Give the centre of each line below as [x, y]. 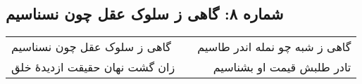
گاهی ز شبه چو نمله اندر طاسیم [274, 47]
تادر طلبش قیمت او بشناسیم [282, 67]
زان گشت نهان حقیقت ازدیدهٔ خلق [93, 67]
